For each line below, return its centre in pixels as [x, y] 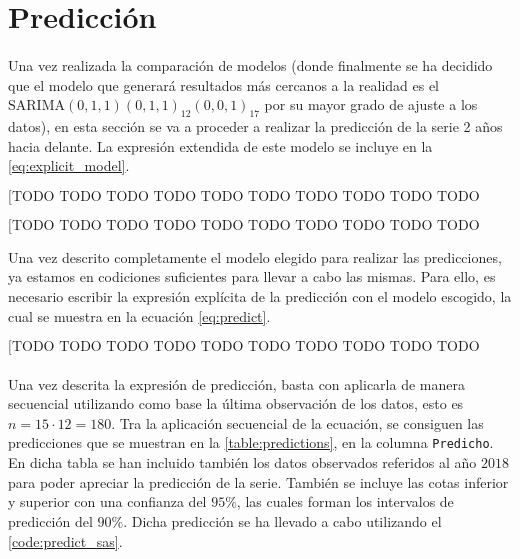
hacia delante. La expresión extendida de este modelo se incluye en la [220, 145]
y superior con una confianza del [107, 501]
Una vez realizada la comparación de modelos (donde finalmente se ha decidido [250, 64]
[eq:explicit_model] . [69, 165]
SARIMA [36, 106]
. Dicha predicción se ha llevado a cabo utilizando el [282, 520]
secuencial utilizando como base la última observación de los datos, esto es [236, 403]
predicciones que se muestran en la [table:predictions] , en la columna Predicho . [251, 442]
